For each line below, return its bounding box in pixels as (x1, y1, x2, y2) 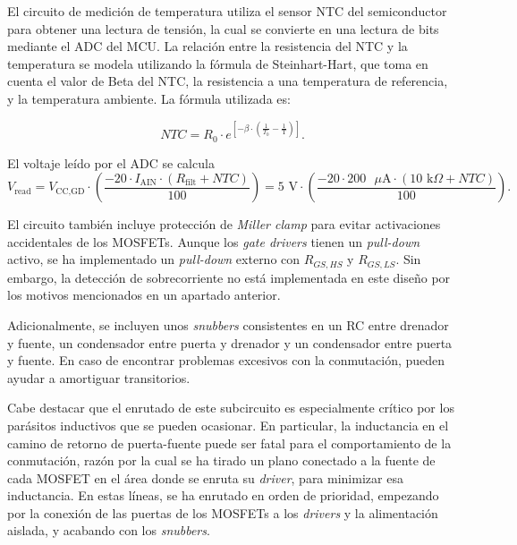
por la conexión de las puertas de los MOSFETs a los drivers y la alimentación (7, 503, 438, 522)
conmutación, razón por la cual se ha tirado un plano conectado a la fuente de (7, 451, 436, 470)
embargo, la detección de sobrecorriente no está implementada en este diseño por (7, 268, 451, 286)
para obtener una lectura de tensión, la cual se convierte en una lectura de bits (7, 19, 439, 38)
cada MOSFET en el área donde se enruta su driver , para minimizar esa (7, 468, 403, 487)
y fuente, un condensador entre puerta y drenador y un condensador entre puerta (7, 333, 453, 352)
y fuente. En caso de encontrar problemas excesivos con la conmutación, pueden (7, 351, 445, 370)
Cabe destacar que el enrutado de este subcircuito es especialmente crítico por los (7, 398, 454, 417)
